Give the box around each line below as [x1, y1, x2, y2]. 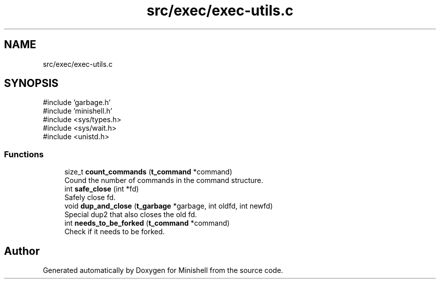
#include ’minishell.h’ [43, 107, 113, 116]
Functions [4, 149, 44, 159]
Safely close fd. [64, 193, 116, 202]
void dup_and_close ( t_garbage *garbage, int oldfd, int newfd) [64, 202, 273, 211]
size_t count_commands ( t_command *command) [64, 167, 233, 176]
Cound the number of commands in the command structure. [64, 176, 263, 185]
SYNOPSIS [4, 77, 59, 90]
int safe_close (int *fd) [64, 184, 139, 194]
